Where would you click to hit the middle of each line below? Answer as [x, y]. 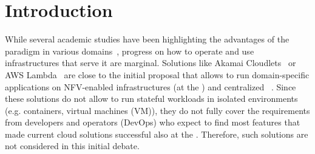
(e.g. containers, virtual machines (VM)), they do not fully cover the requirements [157, 110]
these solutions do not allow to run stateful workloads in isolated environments [151, 99]
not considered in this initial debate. [72, 146]
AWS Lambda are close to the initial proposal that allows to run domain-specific [157, 74]
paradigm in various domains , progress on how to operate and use [130, 51]
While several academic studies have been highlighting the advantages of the [147, 39]
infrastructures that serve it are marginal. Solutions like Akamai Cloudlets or [151, 63]
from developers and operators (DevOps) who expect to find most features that [153, 122]
